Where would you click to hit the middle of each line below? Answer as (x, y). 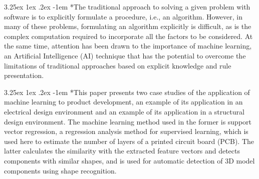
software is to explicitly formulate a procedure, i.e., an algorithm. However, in (123, 16)
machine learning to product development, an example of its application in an (123, 102)
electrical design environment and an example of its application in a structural (124, 111)
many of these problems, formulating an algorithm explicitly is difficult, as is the (128, 26)
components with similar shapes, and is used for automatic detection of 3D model (129, 160)
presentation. (24, 75)
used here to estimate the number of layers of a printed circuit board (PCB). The (129, 141)
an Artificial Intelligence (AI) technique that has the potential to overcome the (125, 55)
